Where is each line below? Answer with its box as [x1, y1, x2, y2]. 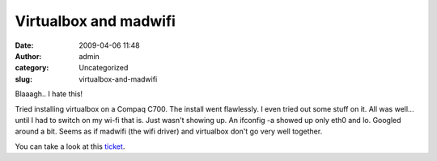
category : [15, 63, 49, 73]
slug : [15, 74, 32, 84]
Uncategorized [78, 63, 129, 73]
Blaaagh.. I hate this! [15, 89, 83, 99]
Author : [15, 51, 42, 61]
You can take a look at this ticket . [15, 142, 125, 151]
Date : [15, 40, 34, 50]
